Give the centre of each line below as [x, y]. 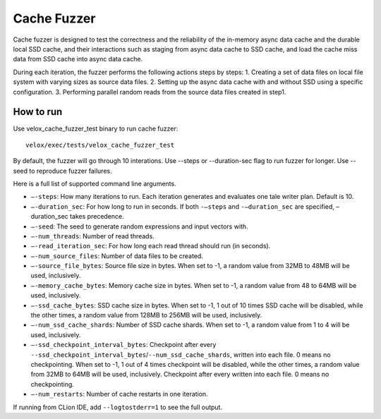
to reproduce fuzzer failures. [71, 171]
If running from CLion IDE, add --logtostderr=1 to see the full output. [117, 407]
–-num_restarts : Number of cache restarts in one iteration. [119, 394]
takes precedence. [97, 217]
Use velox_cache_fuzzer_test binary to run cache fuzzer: [96, 129]
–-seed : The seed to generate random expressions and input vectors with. [139, 226]
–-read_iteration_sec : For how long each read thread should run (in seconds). [151, 246]
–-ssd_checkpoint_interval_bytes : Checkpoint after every [123, 345]
